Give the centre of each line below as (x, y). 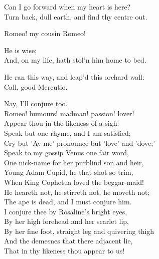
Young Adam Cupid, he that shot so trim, (69, 172)
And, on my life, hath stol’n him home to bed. (75, 60)
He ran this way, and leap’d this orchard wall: (74, 76)
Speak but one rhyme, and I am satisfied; (67, 133)
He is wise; (21, 50)
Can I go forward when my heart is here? (67, 7)
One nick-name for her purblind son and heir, (74, 162)
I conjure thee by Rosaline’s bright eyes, (66, 211)
